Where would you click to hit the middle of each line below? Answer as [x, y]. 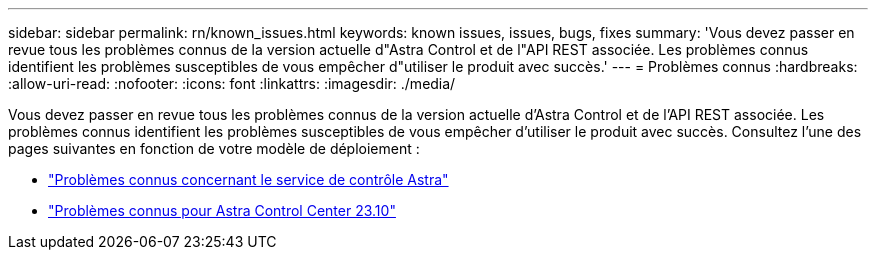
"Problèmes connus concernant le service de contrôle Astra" [248, 179]
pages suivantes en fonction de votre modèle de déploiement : [214, 148]
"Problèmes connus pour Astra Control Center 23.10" [222, 210]
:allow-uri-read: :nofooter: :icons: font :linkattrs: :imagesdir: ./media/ [232, 83]
